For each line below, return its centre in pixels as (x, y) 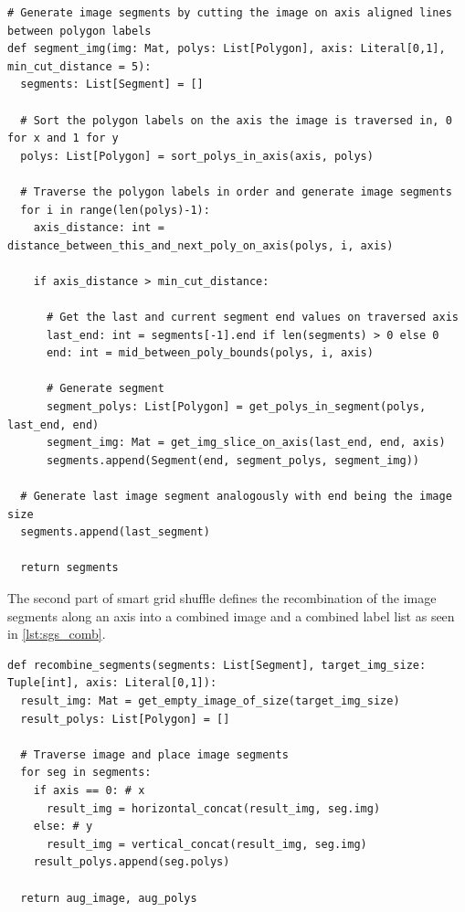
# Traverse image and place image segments (154, 754)
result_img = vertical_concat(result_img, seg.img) (206, 844)
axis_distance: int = (99, 228)
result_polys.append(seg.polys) (132, 862)
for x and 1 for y (63, 138)
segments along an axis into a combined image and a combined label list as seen (231, 615)
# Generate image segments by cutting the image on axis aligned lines (230, 13)
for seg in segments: (86, 773)
